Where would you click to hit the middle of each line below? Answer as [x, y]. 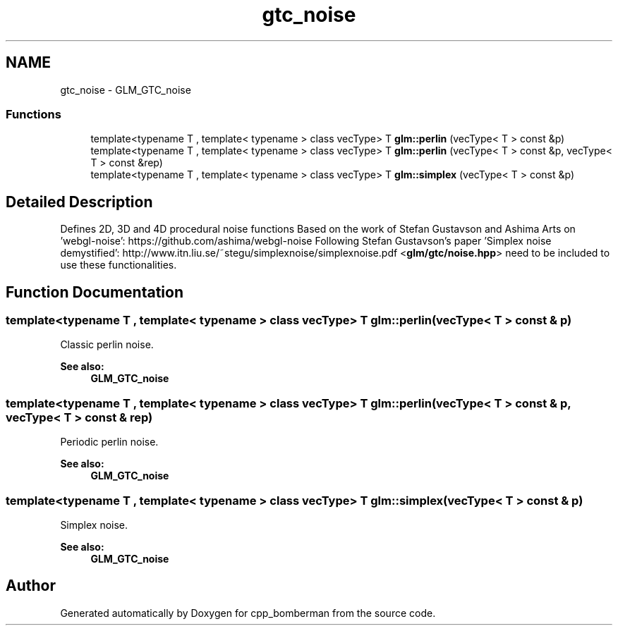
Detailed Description [79, 202]
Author [31, 586]
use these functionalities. [119, 265]
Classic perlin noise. [107, 345]
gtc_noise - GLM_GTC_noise [126, 90]
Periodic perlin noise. [109, 442]
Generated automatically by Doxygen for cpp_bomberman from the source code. [248, 613]
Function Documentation [95, 292]
